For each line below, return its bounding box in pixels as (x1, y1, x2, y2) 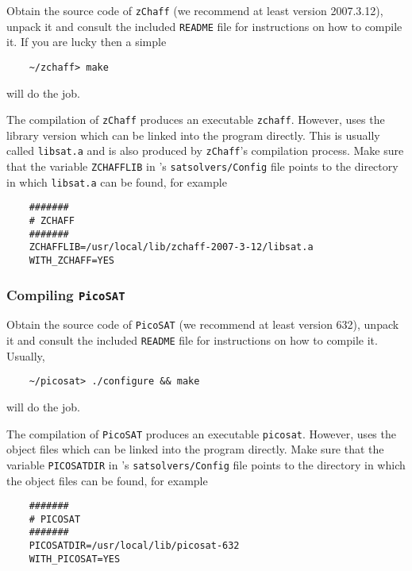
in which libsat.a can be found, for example (6, 173, 227, 190)
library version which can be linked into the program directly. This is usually (6, 126, 380, 143)
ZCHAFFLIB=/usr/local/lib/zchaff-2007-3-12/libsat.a (29, 241, 314, 253)
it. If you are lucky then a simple (6, 33, 167, 50)
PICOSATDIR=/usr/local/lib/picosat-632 (29, 540, 240, 552)
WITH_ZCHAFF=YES (29, 255, 115, 266)
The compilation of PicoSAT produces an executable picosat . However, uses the (6, 425, 396, 442)
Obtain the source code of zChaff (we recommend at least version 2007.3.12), (6, 2, 383, 18)
